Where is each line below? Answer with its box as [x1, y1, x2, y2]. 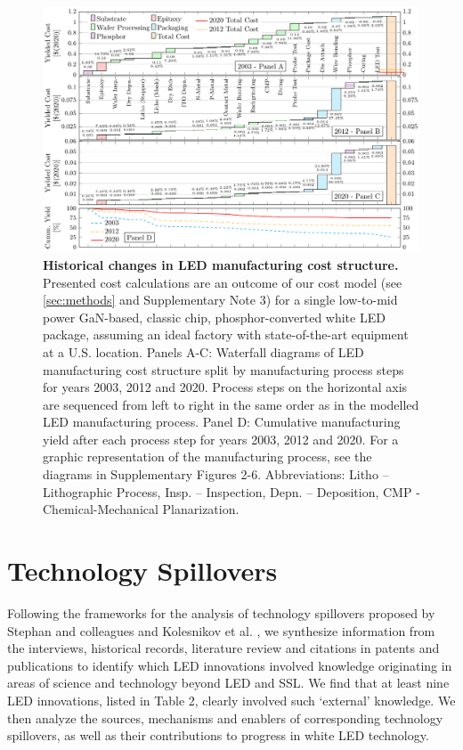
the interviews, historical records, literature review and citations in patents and [7, 639, 440, 657]
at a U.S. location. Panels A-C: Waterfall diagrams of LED [43, 342, 364, 361]
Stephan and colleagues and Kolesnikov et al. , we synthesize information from [7, 621, 435, 640]
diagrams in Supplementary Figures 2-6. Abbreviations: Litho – [43, 465, 389, 484]
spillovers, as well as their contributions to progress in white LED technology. [7, 726, 429, 745]
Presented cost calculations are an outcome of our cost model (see [43, 273, 402, 291]
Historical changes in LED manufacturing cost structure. [43, 255, 399, 273]
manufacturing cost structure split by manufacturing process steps [43, 360, 404, 379]
